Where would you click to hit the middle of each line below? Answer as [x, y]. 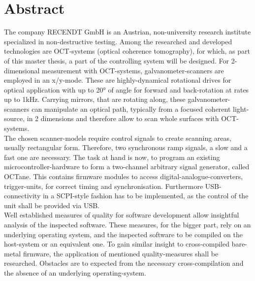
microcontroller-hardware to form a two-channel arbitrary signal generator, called [127, 167]
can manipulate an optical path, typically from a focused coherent [131, 109]
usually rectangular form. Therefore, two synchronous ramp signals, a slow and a [126, 147]
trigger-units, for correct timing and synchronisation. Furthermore [104, 186]
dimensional [22, 70]
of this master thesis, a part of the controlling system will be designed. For [117, 60]
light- [241, 109]
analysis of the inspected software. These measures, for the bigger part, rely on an [127, 224]
